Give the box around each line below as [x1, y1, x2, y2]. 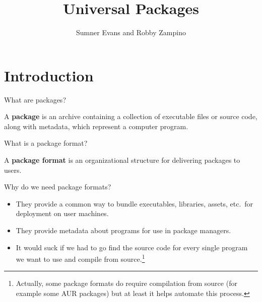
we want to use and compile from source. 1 [16, 252, 145, 264]
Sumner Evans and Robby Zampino [76, 27, 186, 38]
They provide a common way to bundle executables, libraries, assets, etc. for [16, 198, 253, 209]
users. [4, 164, 22, 175]
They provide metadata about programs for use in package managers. [16, 225, 231, 235]
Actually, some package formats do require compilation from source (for [16, 278, 237, 288]
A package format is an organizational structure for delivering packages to [4, 155, 240, 165]
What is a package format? [4, 138, 88, 148]
